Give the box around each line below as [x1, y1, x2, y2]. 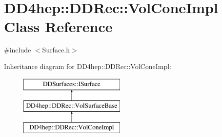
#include [4, 45, 31, 55]
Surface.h [42, 45, 70, 55]
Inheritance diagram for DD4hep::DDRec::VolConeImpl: [4, 61, 171, 71]
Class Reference [4, 17, 113, 36]
